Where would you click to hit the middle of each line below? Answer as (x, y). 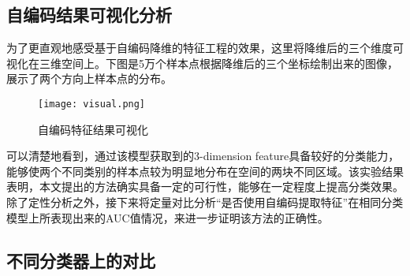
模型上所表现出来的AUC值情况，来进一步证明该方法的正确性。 (168, 217)
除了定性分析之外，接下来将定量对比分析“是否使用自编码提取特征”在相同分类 (205, 202)
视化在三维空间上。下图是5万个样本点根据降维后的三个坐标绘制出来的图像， (202, 63)
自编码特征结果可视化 (93, 129)
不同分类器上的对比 (81, 260)
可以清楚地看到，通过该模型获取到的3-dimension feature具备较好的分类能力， (203, 156)
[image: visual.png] (92, 104)
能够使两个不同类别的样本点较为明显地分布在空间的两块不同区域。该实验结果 (205, 171)
